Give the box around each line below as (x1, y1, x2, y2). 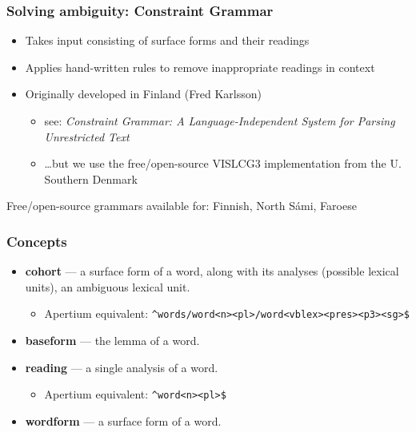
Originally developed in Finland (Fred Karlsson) (25, 85, 262, 102)
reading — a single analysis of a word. (25, 359, 218, 375)
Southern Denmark (44, 170, 138, 187)
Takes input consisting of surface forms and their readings (25, 32, 310, 49)
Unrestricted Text (44, 128, 130, 145)
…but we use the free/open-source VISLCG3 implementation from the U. (44, 155, 402, 172)
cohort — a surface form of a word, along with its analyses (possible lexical (25, 263, 399, 279)
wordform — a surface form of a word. (25, 412, 222, 429)
